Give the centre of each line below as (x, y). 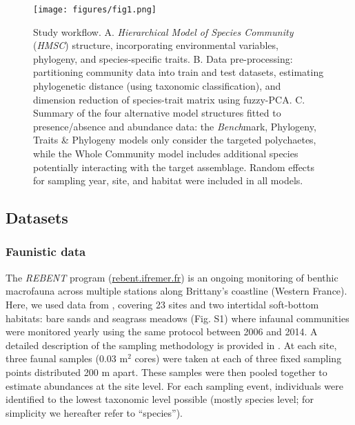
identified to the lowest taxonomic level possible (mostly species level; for (160, 399)
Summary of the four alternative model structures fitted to (157, 113)
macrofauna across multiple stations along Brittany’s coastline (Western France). (176, 291)
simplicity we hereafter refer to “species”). (94, 412)
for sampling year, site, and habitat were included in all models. (168, 180)
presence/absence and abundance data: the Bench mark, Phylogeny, (175, 126)
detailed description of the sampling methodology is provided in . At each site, (171, 345)
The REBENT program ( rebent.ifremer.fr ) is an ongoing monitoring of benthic (172, 277)
